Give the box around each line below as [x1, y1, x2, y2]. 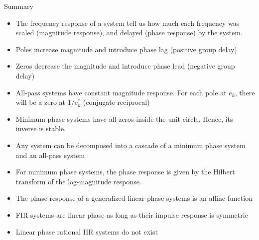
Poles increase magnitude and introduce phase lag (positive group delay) [15, 44, 237, 54]
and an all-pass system [15, 150, 85, 160]
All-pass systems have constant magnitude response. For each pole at [15, 87, 227, 97]
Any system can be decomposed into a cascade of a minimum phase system [15, 140, 246, 150]
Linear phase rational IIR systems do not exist [15, 226, 158, 237]
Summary [4, 1, 33, 11]
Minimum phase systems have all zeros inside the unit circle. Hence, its [15, 113, 233, 124]
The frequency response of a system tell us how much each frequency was [15, 17, 240, 28]
